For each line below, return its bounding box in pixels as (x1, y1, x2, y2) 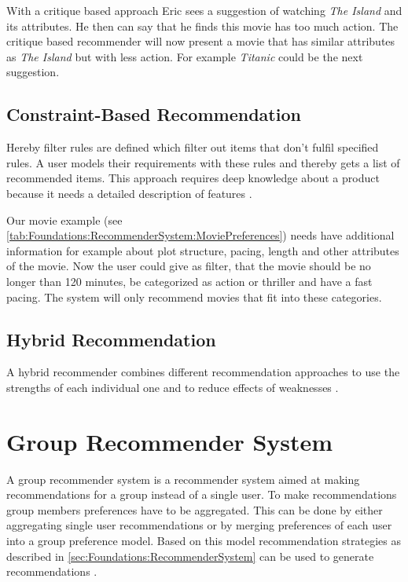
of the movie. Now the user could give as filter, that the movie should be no (6, 258, 371, 274)
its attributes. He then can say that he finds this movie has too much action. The (6, 17, 399, 34)
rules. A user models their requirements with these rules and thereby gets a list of (6, 154, 400, 170)
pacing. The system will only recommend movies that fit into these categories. (6, 288, 382, 305)
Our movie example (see (6, 211, 123, 228)
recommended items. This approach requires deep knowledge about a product (6, 170, 380, 186)
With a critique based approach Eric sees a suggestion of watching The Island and (6, 2, 402, 18)
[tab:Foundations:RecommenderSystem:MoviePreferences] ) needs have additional (6, 227, 395, 243)
